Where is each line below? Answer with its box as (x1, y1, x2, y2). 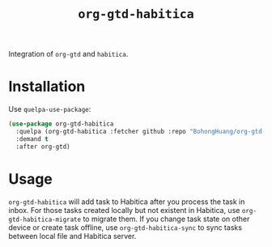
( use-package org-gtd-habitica (8, 120, 114, 128)
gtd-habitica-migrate (8, 215, 82, 224)
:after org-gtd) (15, 143, 70, 151)
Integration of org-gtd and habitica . (8, 49, 129, 59)
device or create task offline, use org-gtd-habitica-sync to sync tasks (8, 222, 243, 232)
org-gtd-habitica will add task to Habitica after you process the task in (8, 197, 245, 207)
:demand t (15, 134, 49, 143)
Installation (8, 78, 86, 96)
